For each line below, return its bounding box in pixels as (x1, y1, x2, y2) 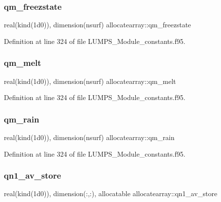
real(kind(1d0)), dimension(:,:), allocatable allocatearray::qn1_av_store (4, 188, 218, 199)
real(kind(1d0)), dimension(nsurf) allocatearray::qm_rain (4, 132, 175, 142)
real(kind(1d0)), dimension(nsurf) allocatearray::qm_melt (4, 76, 176, 86)
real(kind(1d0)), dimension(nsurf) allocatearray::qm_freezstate (4, 20, 191, 30)
